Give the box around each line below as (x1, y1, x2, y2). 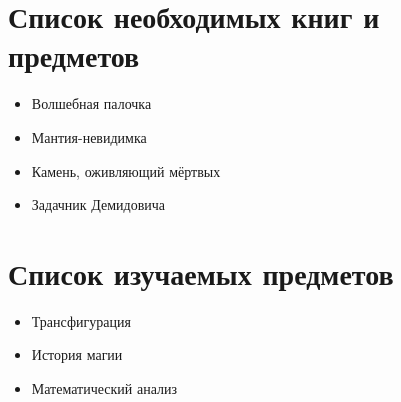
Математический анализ (31, 378, 177, 398)
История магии (31, 344, 123, 365)
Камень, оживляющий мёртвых (31, 160, 221, 181)
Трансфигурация (31, 310, 131, 331)
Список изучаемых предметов (8, 252, 394, 293)
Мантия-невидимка (31, 126, 147, 147)
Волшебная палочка (31, 93, 152, 114)
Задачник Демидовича (31, 194, 166, 215)
